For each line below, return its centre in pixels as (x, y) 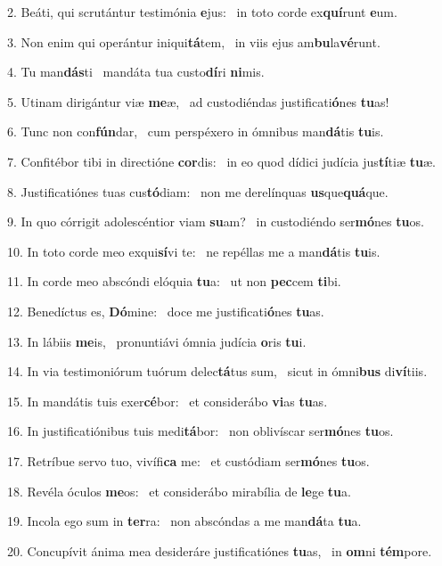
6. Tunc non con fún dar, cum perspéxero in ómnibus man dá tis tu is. (196, 131)
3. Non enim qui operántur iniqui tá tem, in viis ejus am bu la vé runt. (194, 41)
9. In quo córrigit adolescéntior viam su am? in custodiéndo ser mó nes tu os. (216, 221)
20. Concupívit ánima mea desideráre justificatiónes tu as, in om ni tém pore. (220, 550)
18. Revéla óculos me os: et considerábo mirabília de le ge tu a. (179, 491)
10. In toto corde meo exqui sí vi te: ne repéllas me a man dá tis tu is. (194, 251)
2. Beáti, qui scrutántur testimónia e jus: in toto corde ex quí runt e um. (202, 12)
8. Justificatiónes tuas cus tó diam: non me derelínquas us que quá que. (198, 191)
